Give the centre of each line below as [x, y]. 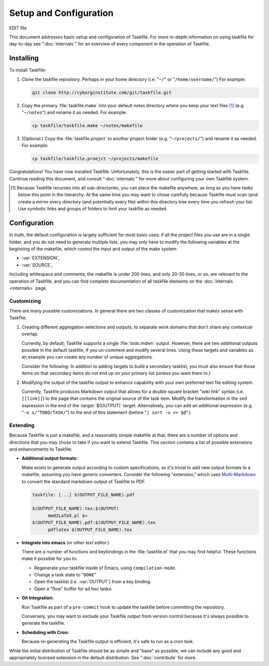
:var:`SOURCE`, [37, 265]
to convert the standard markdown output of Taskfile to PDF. [84, 482]
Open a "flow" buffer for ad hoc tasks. [73, 589]
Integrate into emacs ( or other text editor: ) [66, 542]
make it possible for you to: [50, 559]
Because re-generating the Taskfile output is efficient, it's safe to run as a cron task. [108, 642]
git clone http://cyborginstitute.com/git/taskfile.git [102, 92]
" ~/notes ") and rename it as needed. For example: [74, 112]
